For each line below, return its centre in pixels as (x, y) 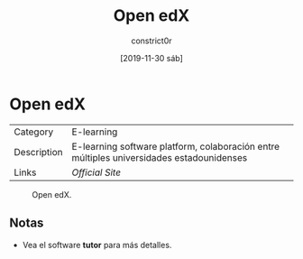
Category (34, 132)
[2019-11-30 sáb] (151, 58)
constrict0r (151, 41)
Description (38, 152)
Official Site (96, 172)
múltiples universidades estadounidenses (160, 157)
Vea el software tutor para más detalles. (97, 245)
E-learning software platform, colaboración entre (176, 146)
